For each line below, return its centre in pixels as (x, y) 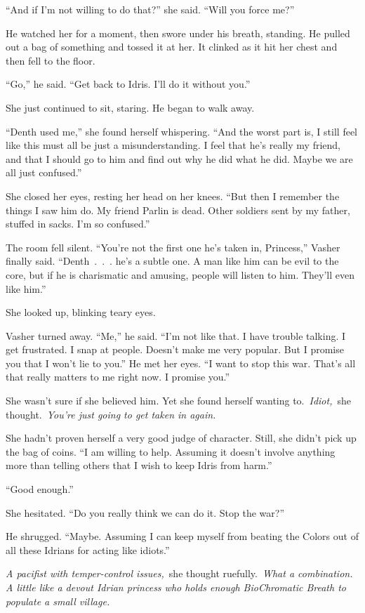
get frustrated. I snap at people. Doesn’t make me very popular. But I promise (175, 349)
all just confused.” (44, 172)
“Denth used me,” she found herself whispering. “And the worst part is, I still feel (181, 131)
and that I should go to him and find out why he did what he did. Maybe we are (179, 158)
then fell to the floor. (51, 60)
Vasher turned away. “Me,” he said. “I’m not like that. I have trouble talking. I (176, 335)
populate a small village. (58, 601)
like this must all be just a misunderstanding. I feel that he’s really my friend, (173, 145)
